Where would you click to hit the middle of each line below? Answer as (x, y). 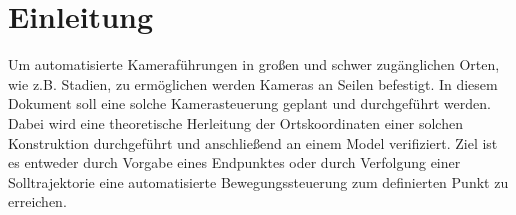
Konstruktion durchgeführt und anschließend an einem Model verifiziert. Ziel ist (253, 142)
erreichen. (37, 201)
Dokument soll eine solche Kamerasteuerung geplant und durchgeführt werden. (249, 103)
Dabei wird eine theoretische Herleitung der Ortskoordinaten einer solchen (235, 122)
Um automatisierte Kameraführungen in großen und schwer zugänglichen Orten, (254, 64)
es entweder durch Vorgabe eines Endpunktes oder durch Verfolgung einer (234, 162)
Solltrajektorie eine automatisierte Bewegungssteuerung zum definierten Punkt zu (258, 181)
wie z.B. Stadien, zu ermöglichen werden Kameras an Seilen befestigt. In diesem (253, 83)
